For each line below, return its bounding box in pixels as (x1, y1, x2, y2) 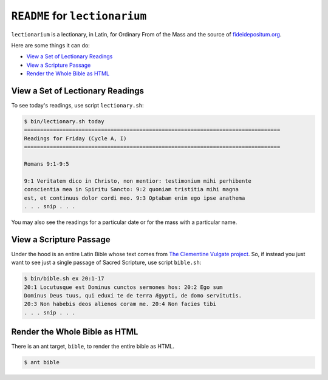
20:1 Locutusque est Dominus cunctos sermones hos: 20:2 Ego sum (24, 283, 223, 291)
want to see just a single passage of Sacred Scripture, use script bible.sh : (11, 259, 202, 266)
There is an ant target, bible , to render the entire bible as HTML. (11, 343, 174, 350)
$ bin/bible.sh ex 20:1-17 (24, 275, 104, 282)
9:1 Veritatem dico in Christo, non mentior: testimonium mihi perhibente (24, 177, 252, 185)
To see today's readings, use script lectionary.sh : (11, 102, 144, 109)
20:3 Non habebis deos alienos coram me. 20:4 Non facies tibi (24, 300, 217, 308)
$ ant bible (24, 359, 60, 366)
